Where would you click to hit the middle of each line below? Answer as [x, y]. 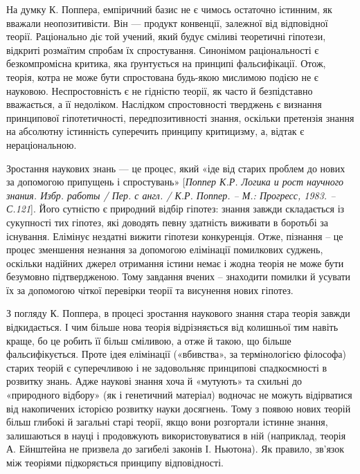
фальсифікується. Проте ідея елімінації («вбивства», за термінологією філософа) [177, 354]
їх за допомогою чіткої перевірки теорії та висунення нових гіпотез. [150, 290]
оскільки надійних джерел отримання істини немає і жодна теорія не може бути [175, 263]
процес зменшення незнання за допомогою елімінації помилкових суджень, [165, 249]
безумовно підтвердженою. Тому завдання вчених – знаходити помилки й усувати [179, 276]
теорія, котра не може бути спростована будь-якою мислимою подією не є [162, 76]
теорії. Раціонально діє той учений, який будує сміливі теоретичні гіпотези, [166, 36]
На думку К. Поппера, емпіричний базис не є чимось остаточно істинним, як [169, 9]
